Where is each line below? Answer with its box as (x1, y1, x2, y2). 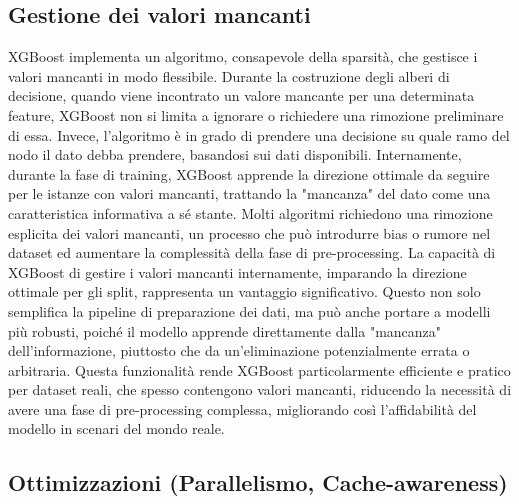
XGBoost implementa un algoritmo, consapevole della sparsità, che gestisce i (8, 46, 478, 67)
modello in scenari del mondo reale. (8, 418, 225, 439)
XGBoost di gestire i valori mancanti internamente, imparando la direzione (8, 261, 467, 282)
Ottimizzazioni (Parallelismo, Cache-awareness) (8, 467, 508, 498)
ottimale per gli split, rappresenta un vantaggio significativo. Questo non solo (8, 281, 481, 302)
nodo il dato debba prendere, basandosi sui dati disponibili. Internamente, (8, 144, 462, 165)
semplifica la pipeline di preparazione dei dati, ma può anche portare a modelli (8, 300, 491, 321)
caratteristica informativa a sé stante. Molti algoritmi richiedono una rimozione (8, 202, 493, 223)
